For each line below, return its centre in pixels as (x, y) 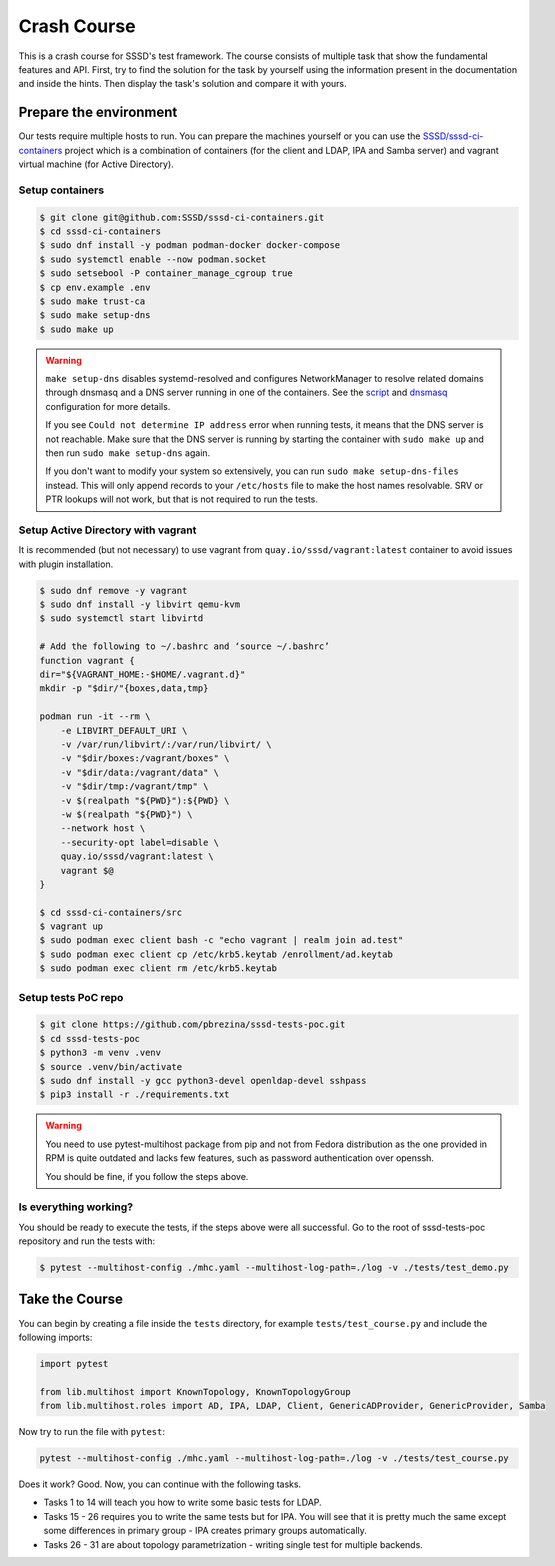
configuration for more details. (108, 406)
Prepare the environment (98, 112)
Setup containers (61, 190)
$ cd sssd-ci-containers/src (111, 912)
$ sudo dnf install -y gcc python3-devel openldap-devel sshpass (203, 1080)
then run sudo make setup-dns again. (128, 453)
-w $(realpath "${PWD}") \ (127, 814)
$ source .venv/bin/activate (111, 1066)
